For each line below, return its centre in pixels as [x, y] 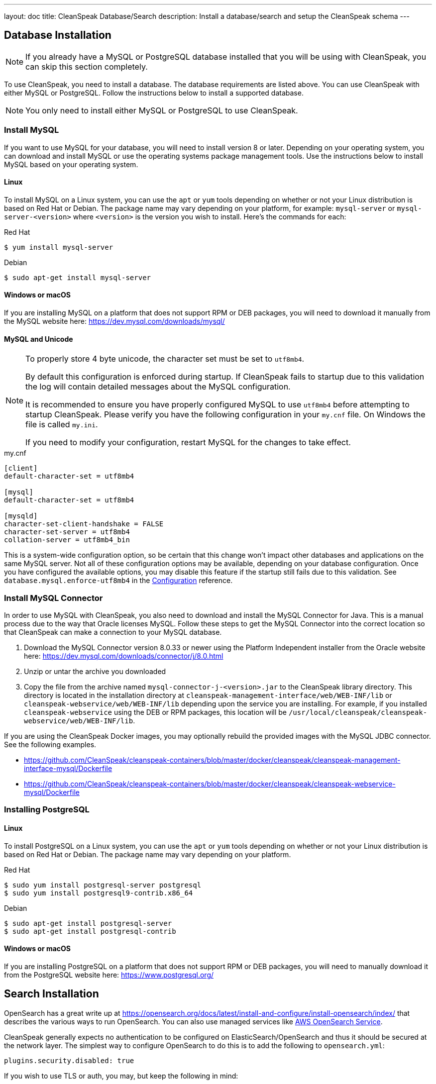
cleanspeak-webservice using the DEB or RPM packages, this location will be [155, 712]
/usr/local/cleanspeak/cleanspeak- [358, 712]
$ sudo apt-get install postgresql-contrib [90, 931]
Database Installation [58, 35]
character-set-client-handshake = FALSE [84, 524]
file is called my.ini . [62, 425]
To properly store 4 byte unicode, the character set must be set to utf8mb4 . [165, 359]
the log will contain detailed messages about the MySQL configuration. [158, 387]
